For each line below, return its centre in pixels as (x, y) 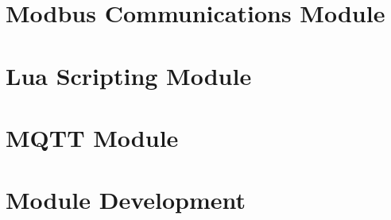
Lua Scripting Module (129, 75)
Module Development (126, 200)
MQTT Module (92, 137)
